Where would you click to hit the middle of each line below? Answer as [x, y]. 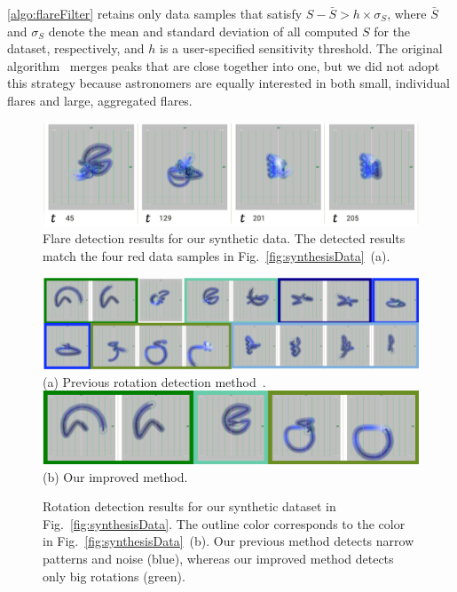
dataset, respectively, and [76, 48]
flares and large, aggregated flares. [100, 100]
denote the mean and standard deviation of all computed [203, 31]
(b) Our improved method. [115, 476]
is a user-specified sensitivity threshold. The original [301, 48]
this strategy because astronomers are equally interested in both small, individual [228, 83]
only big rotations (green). [114, 576]
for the [392, 31]
